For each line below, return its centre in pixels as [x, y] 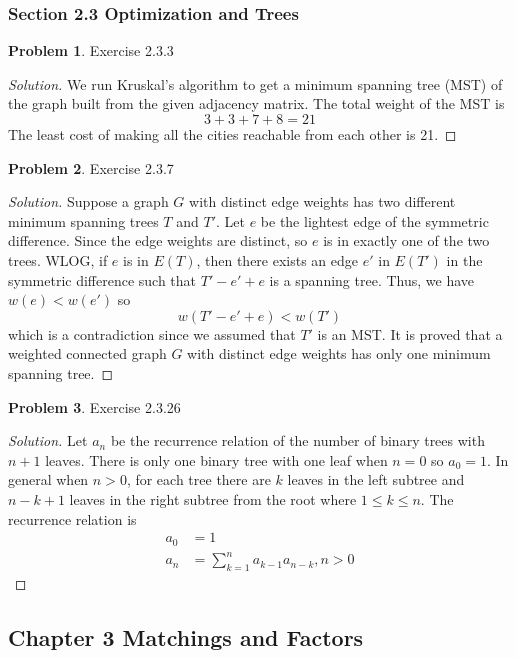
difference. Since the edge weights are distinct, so [158, 240]
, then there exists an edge [277, 259]
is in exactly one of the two [406, 240]
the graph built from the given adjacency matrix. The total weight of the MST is [256, 103]
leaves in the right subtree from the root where [213, 498]
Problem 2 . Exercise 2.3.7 [91, 167]
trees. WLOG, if [58, 259]
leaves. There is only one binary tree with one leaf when [216, 459]
